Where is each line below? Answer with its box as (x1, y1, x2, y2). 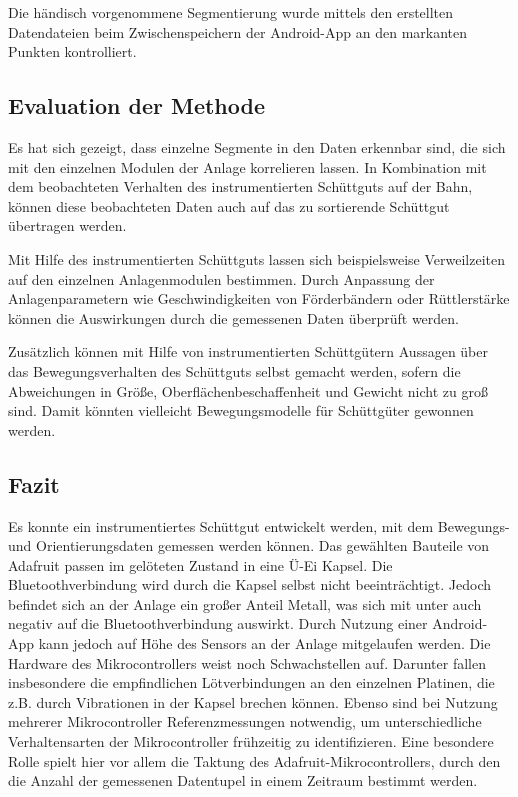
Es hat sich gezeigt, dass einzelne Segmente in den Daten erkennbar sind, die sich (8, 136, 506, 157)
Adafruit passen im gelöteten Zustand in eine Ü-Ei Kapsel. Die (8, 554, 393, 575)
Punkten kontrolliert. (8, 41, 137, 62)
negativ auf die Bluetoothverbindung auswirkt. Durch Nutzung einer (8, 613, 428, 634)
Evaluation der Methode (8, 90, 266, 121)
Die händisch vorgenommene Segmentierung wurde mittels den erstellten (8, 2, 454, 22)
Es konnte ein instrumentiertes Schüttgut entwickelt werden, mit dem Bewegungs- (8, 515, 510, 536)
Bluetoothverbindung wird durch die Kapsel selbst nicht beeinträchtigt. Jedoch (8, 574, 492, 595)
